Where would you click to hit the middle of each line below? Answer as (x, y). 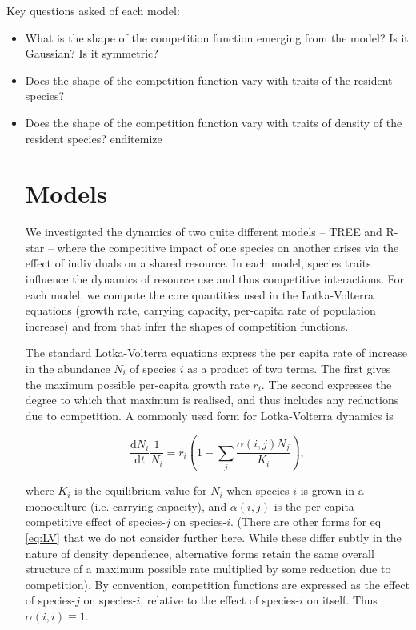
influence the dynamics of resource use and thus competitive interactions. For (215, 279)
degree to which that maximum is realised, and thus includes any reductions (212, 400)
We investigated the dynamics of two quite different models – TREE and (204, 232)
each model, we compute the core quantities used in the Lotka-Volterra (199, 294)
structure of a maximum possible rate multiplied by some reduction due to (208, 569)
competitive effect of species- (95, 522)
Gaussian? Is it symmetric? (92, 53)
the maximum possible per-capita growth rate (137, 384)
